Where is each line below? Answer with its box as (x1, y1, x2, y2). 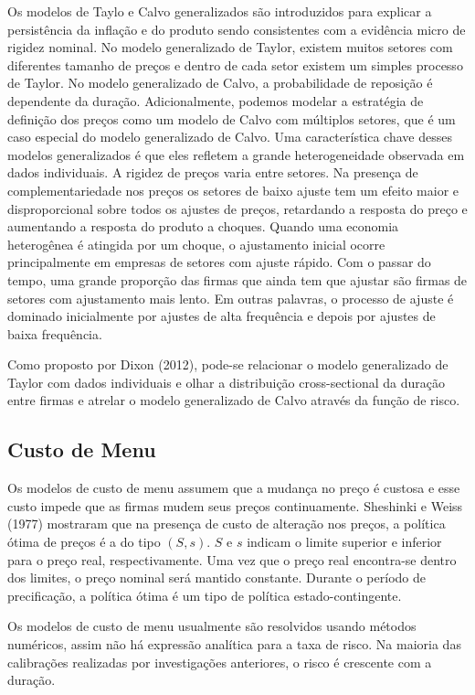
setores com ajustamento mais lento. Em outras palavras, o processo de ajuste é (7, 288, 454, 307)
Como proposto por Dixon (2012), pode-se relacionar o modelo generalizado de (7, 355, 449, 374)
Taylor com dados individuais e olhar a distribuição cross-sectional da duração (7, 372, 446, 391)
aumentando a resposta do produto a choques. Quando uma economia (7, 217, 399, 236)
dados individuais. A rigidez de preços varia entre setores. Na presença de (7, 163, 418, 182)
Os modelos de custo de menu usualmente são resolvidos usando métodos (7, 616, 417, 636)
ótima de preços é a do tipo (7, 532, 161, 551)
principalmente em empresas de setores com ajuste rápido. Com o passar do (7, 252, 431, 272)
